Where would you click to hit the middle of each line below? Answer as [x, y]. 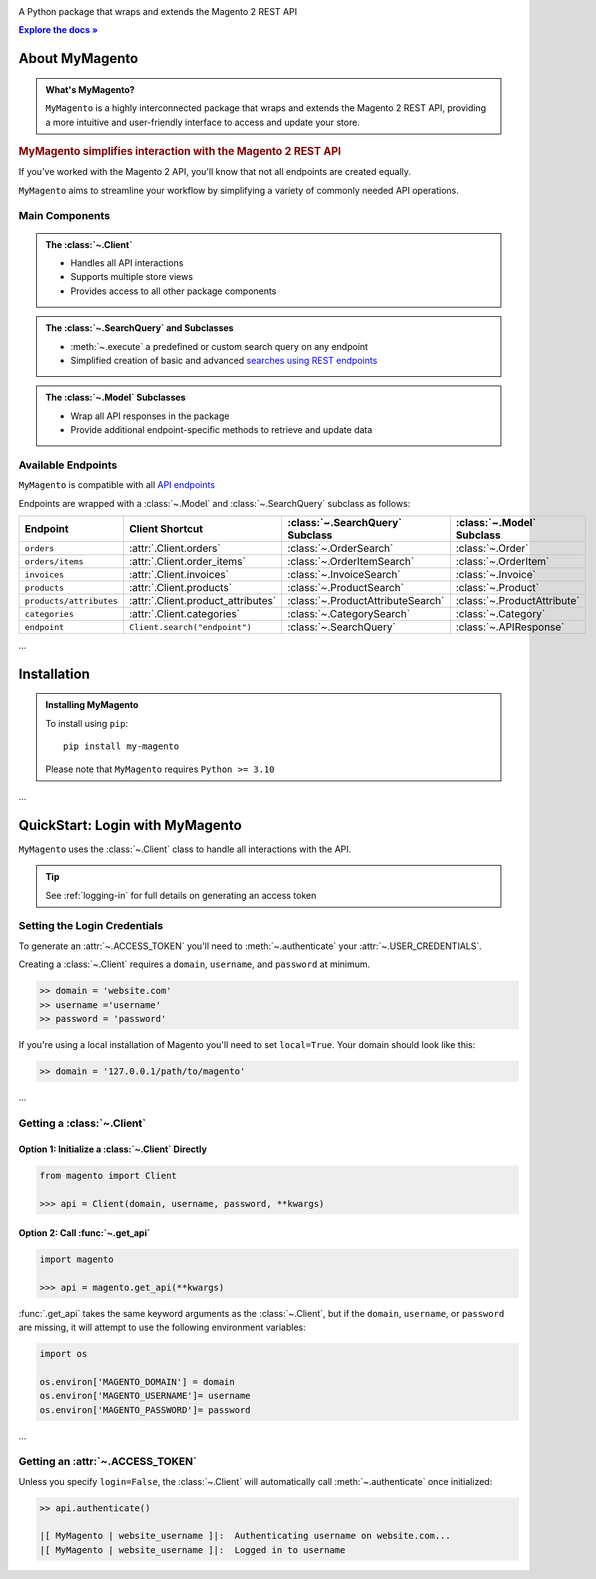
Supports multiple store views [132, 277]
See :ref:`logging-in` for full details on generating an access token [181, 895]
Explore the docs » [58, 30]
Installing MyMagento [92, 705]
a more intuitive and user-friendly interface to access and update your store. [202, 122]
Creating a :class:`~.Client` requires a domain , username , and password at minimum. [194, 964]
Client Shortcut [166, 529]
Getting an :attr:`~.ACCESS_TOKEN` [107, 1462]
